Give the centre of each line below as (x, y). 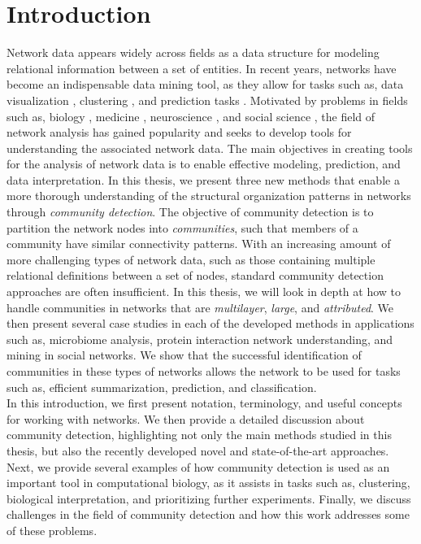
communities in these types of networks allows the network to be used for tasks (204, 371)
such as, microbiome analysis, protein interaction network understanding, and (200, 339)
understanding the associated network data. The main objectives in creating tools (210, 148)
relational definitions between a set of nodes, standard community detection (195, 275)
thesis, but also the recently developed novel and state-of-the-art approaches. (198, 450)
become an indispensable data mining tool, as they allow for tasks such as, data (205, 84)
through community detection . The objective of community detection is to (190, 212)
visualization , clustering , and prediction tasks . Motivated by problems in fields (207, 100)
